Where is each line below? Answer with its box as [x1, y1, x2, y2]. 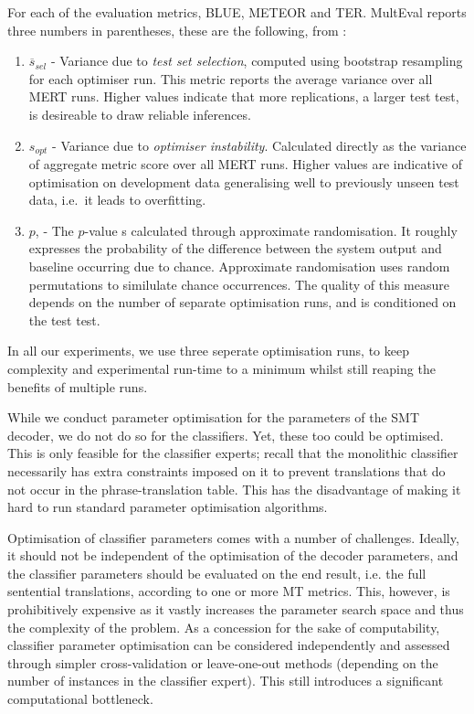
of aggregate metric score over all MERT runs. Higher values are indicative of [28, 155, 462, 174]
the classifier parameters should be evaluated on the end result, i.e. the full [7, 563, 427, 582]
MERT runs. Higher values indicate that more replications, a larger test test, [28, 87, 459, 106]
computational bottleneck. [7, 689, 153, 709]
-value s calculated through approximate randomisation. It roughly [84, 220, 458, 240]
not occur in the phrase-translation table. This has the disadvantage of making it [7, 479, 461, 498]
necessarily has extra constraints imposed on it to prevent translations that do [7, 461, 446, 480]
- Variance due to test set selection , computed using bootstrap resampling [50, 51, 463, 70]
